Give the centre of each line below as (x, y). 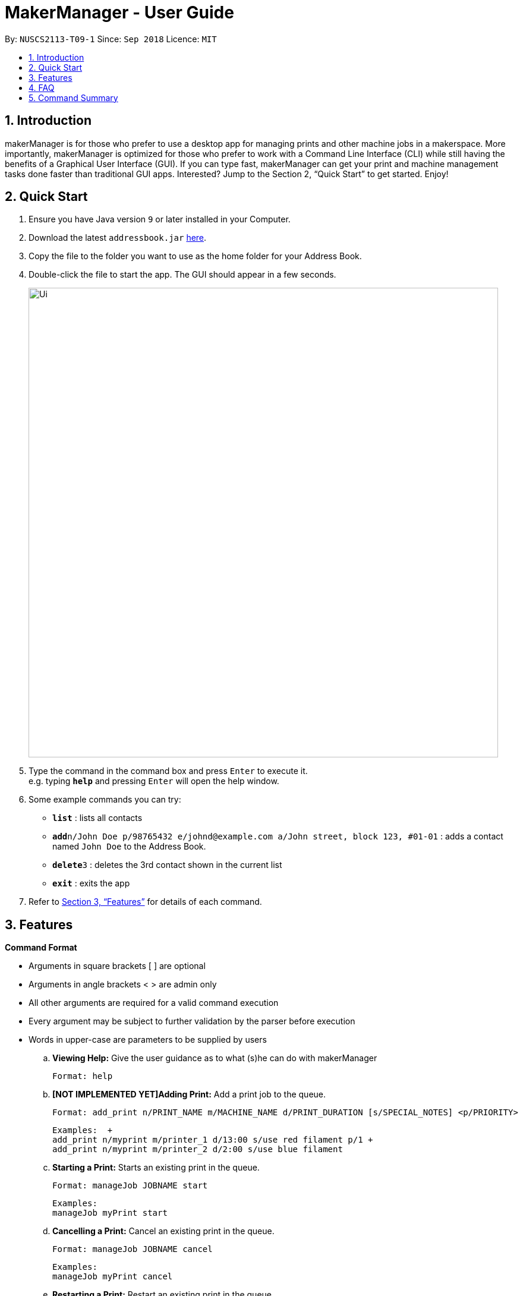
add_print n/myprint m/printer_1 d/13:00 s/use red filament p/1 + (213, 1140)
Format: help (83, 1076)
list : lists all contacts (97, 818)
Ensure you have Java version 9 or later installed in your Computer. (160, 219)
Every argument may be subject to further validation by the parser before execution (192, 1021)
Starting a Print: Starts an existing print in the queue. (156, 1168)
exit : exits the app (91, 883)
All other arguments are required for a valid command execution (154, 1003)
